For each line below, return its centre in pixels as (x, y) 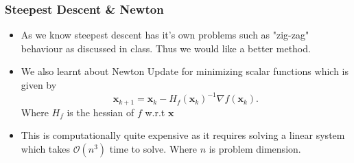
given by (39, 85)
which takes (46, 148)
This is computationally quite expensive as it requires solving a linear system (183, 135)
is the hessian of (101, 112)
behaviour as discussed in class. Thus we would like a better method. (166, 48)
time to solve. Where (153, 148)
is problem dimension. (255, 148)
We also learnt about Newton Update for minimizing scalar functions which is (185, 71)
